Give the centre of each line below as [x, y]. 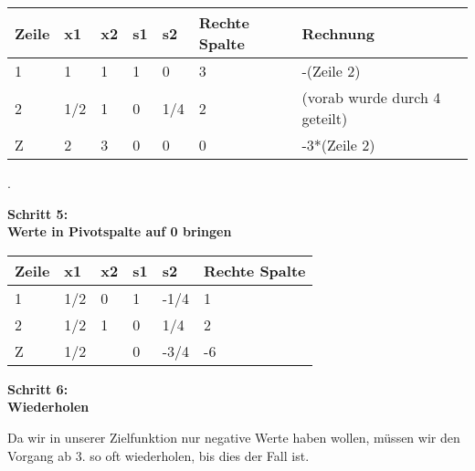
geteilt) [325, 118]
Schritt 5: [38, 213]
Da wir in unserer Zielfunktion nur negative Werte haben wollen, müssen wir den [234, 437]
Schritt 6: [38, 388]
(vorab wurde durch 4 [371, 97]
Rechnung [338, 33]
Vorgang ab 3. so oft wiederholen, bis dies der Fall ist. [158, 455]
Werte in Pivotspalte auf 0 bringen [120, 231]
